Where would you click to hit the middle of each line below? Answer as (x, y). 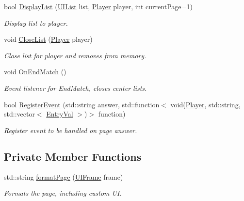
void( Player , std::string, (205, 104)
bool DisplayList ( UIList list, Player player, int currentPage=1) (98, 6)
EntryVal (60, 114)
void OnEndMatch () (35, 72)
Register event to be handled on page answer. (71, 130)
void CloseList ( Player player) (48, 39)
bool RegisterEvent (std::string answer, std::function (82, 104)
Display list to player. (36, 23)
